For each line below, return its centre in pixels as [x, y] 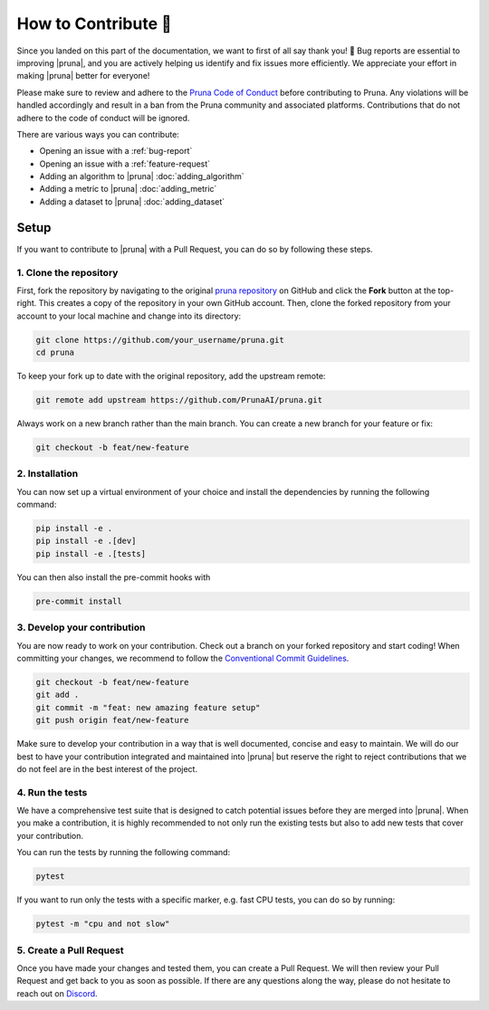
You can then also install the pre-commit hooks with [114, 577]
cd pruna [55, 353]
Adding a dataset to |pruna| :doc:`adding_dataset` [132, 201]
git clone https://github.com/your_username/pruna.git [160, 340]
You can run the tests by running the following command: [124, 853]
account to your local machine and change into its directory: [129, 316]
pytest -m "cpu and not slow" [103, 924]
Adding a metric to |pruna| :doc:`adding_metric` [128, 189]
